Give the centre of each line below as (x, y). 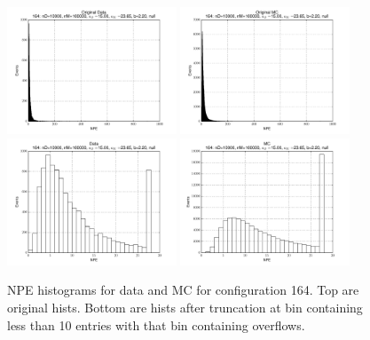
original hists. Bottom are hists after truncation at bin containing (185, 307)
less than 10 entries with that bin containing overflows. (156, 324)
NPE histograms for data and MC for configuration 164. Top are (183, 290)
